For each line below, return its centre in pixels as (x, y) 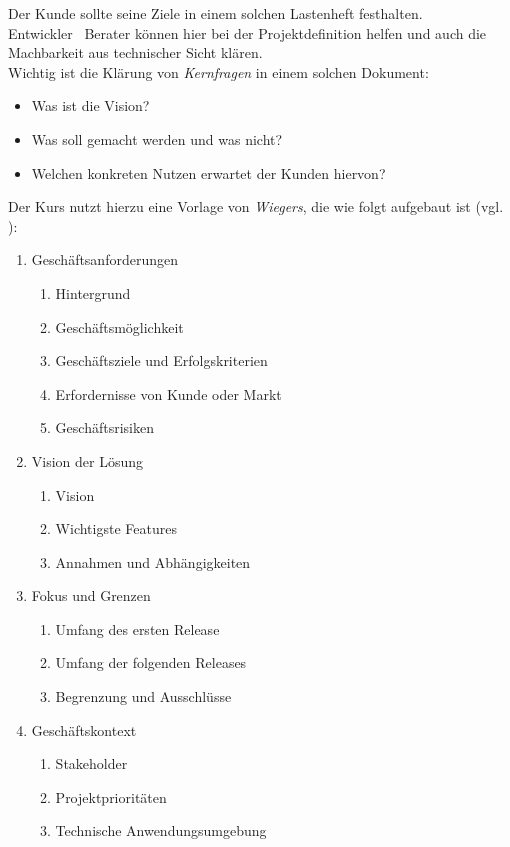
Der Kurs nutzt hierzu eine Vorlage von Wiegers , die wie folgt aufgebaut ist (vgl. (256, 206)
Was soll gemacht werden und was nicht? (157, 138)
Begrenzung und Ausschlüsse (143, 696)
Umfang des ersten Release (137, 628)
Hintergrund (93, 292)
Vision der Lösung (87, 460)
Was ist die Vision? (90, 105)
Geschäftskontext (84, 729)
